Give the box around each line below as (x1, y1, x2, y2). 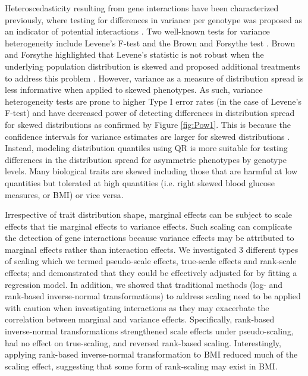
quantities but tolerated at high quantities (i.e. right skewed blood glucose (5, 176, 275, 189)
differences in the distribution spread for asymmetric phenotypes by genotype (5, 153, 287, 165)
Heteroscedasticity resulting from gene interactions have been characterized (5, 2, 279, 14)
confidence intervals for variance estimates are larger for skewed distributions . (5, 130, 290, 142)
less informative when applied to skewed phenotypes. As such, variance (5, 83, 263, 96)
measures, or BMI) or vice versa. (5, 188, 124, 200)
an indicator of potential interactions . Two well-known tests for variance (5, 25, 270, 37)
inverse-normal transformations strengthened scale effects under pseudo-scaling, (5, 325, 294, 337)
